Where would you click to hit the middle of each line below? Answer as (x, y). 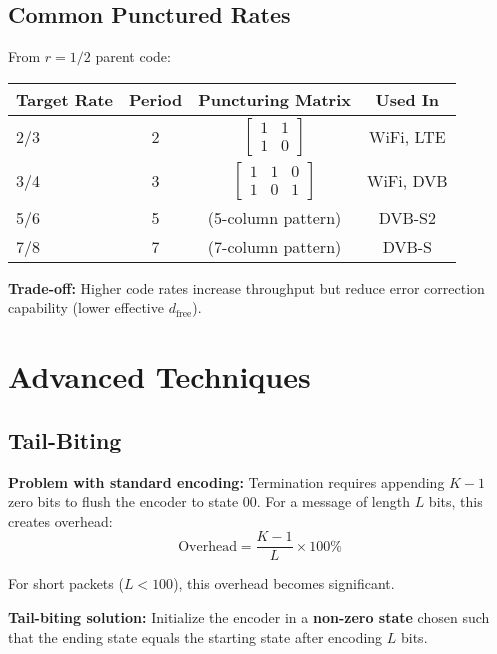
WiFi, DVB (407, 181)
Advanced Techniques (159, 376)
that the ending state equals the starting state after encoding (195, 636)
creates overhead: (60, 520)
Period (156, 99)
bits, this (455, 501)
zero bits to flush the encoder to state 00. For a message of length (209, 501)
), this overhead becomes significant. (284, 583)
